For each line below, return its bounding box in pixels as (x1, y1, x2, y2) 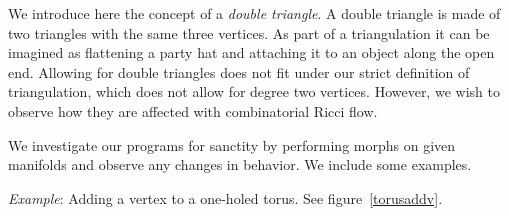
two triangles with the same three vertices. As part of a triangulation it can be (8, 22, 490, 43)
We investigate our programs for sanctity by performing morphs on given (8, 134, 456, 155)
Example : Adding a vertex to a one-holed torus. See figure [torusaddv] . (8, 187, 443, 208)
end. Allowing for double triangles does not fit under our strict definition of (8, 61, 470, 82)
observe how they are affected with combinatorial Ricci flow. (8, 100, 378, 121)
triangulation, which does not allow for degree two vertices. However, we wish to (8, 81, 500, 102)
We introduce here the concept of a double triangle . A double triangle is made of (8, 3, 501, 23)
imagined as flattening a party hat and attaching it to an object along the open (8, 42, 495, 63)
